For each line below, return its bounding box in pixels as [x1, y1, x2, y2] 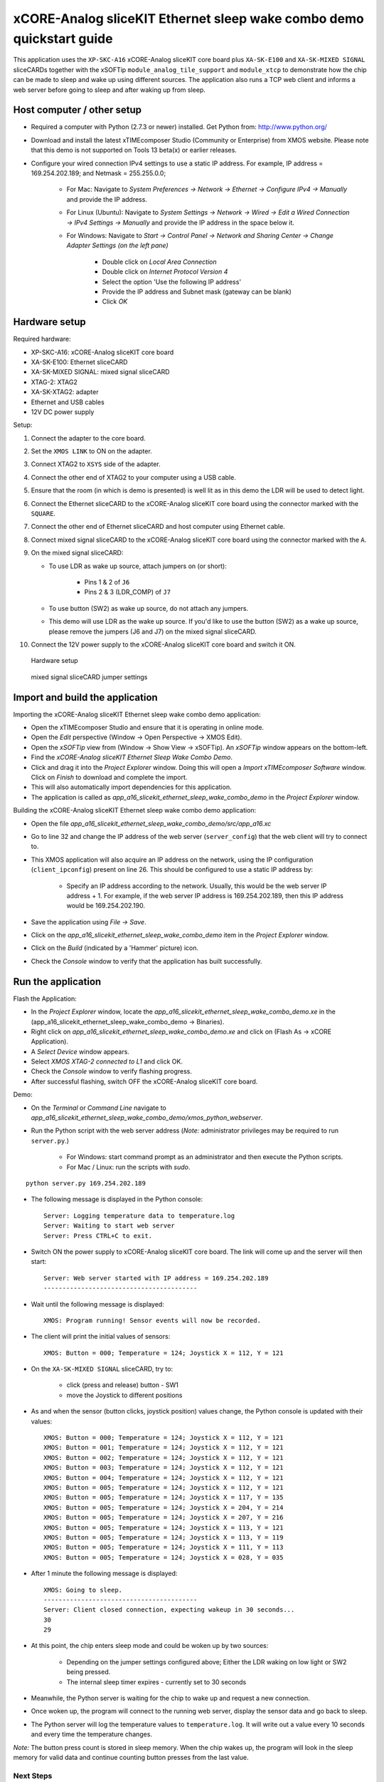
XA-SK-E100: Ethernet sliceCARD [31, 357, 128, 366]
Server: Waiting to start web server [43, 1222, 176, 1230]
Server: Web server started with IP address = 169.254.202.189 [43, 1274, 269, 1282]
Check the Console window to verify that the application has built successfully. [31, 957, 262, 965]
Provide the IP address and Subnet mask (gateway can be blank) [102, 287, 292, 296]
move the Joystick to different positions [66, 1391, 183, 1399]
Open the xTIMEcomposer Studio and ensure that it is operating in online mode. [31, 723, 265, 732]
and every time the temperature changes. [31, 1730, 153, 1739]
